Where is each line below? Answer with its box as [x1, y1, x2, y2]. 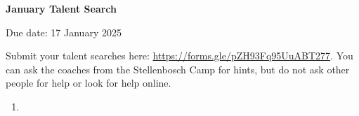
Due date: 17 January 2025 [6, 24, 122, 39]
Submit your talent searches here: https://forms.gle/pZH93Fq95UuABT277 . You [6, 48, 353, 63]
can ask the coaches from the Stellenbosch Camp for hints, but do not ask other [6, 61, 350, 76]
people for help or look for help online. [6, 75, 171, 90]
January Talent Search [6, 1, 117, 15]
